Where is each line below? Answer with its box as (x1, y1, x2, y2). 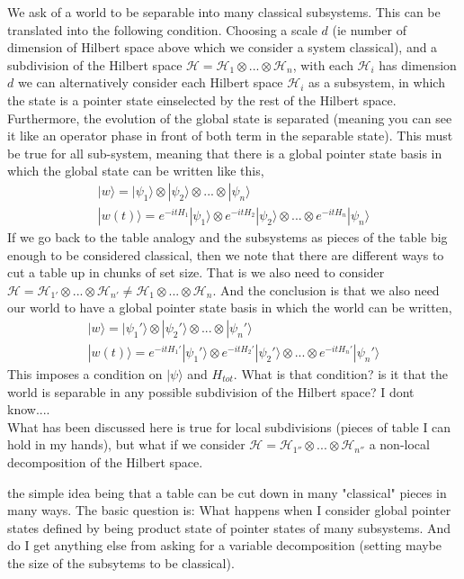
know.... (7, 400, 50, 419)
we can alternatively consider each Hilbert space (17, 73, 283, 92)
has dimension (379, 55, 457, 74)
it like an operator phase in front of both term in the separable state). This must (7, 126, 453, 145)
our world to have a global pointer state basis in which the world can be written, (7, 298, 452, 317)
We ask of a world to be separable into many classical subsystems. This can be (7, 3, 441, 21)
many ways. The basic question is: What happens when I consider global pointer (7, 501, 451, 520)
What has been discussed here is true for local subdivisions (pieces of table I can (7, 417, 451, 436)
